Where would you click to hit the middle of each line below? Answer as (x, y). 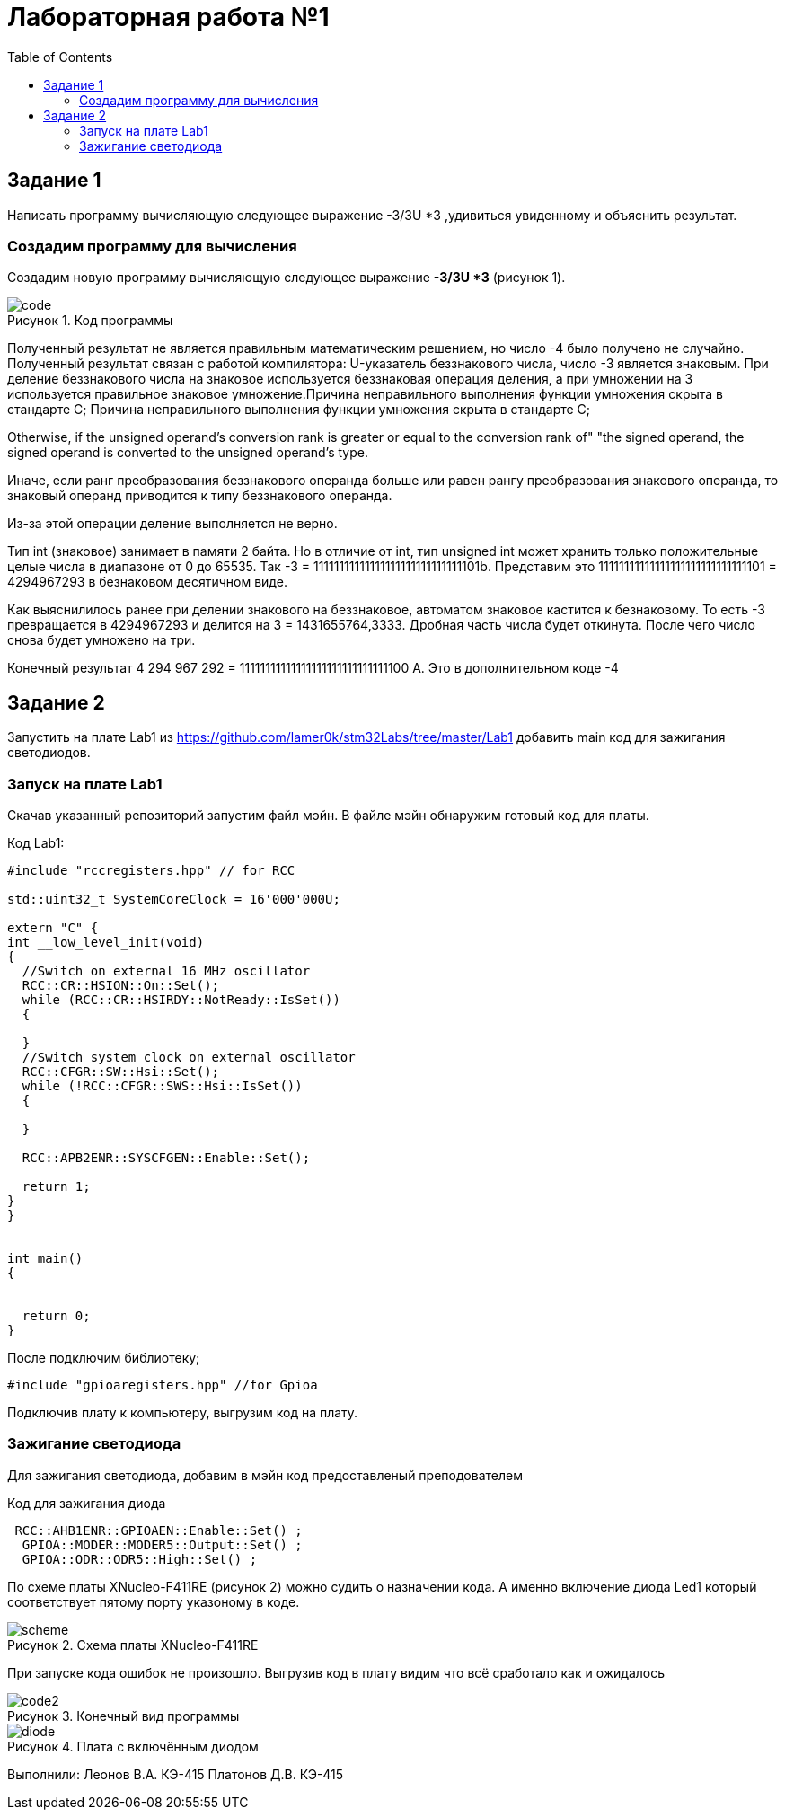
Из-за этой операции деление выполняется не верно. (172, 524)
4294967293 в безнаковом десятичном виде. (147, 582)
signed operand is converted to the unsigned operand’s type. (188, 453)
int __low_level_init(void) (106, 942)
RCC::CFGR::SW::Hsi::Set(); (121, 1071)
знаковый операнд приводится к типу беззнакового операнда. (200, 496)
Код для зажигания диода (87, 1503)
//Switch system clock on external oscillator (189, 1057)
